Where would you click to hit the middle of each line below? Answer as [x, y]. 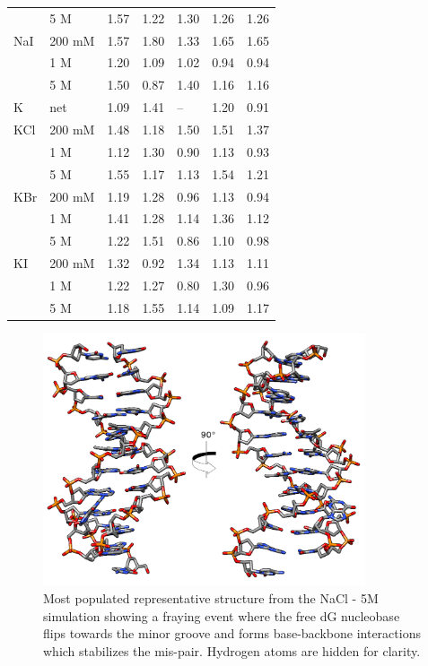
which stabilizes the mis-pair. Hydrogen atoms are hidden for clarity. [232, 650]
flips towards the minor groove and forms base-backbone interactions [232, 633]
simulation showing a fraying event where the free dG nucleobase [222, 615]
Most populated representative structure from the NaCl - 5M [211, 597]
